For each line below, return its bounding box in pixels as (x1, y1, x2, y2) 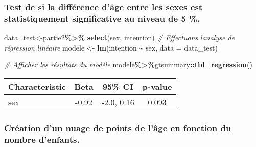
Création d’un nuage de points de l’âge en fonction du (4, 121, 231, 134)
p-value (142, 80, 172, 92)
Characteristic (8, 80, 66, 92)
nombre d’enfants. (4, 133, 80, 145)
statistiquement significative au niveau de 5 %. (4, 12, 200, 24)
